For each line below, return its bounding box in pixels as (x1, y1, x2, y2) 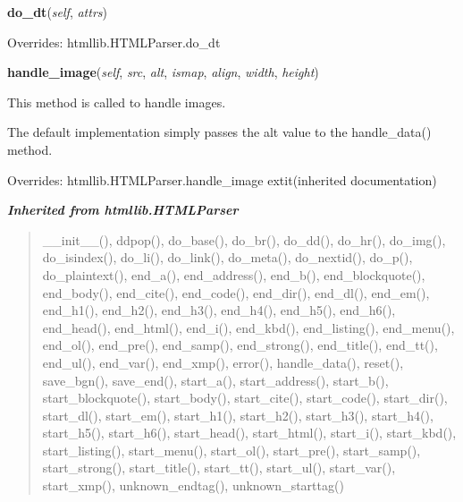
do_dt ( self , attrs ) (7, 3, 107, 21)
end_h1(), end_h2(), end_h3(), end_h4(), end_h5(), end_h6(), (42, 301, 396, 319)
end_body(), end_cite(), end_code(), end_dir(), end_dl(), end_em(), (42, 283, 430, 302)
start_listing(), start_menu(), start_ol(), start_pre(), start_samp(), (42, 440, 421, 459)
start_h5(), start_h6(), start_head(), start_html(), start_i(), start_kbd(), (42, 423, 457, 442)
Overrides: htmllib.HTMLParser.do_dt (7, 32, 221, 51)
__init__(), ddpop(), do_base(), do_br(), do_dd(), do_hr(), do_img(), (42, 230, 446, 249)
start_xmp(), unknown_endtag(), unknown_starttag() (42, 476, 344, 495)
